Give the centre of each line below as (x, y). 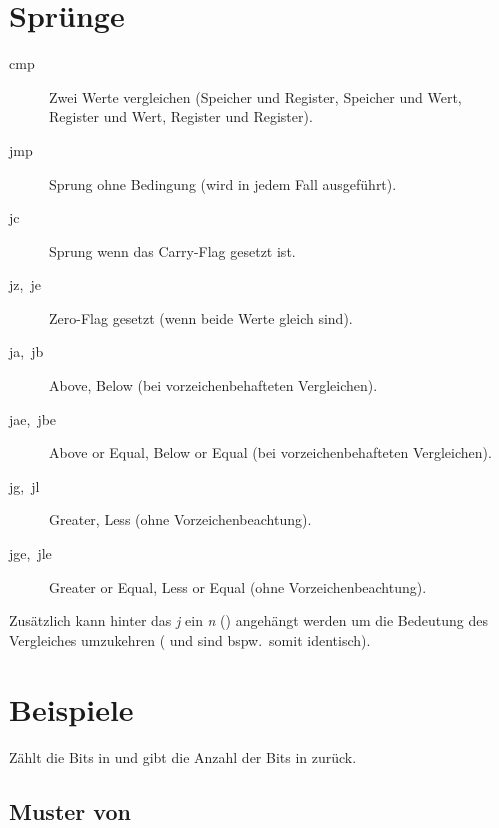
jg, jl (24, 485)
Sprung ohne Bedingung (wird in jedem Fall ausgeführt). (223, 183)
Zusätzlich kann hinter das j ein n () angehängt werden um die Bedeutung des (248, 620)
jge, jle (30, 553)
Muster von (70, 810)
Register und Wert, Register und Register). (181, 116)
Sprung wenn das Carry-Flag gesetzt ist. (172, 250)
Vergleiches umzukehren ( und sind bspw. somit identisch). (190, 639)
